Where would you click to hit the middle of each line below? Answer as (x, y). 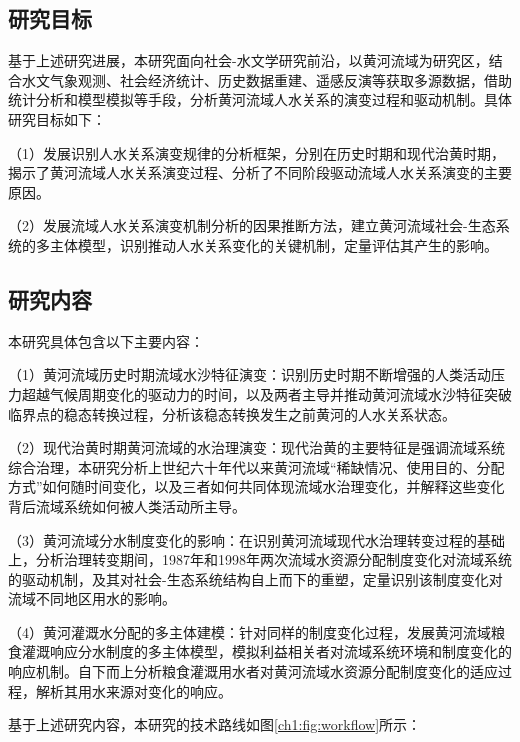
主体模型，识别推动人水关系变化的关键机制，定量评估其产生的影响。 (273, 244)
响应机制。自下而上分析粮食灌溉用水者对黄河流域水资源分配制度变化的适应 (253, 671)
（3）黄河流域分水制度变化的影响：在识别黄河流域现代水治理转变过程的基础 (256, 539)
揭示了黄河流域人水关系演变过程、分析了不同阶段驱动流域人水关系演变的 (246, 172)
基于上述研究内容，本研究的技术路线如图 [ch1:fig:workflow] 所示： (215, 724)
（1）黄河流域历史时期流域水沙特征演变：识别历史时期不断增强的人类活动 (249, 374)
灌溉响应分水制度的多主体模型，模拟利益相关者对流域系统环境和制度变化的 (266, 651)
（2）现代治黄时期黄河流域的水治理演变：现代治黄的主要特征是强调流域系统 (256, 447)
